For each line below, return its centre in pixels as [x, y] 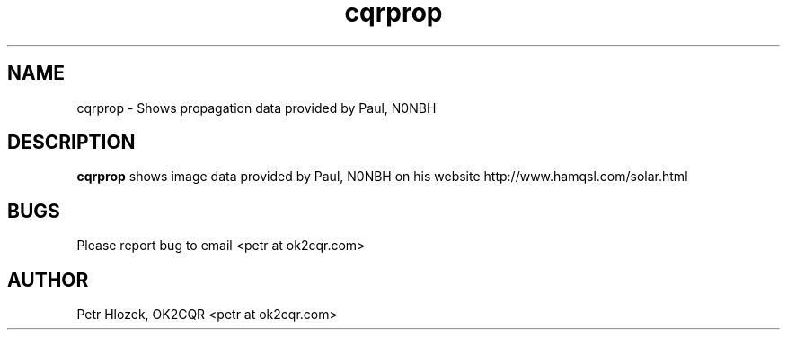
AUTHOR [48, 280]
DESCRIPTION [71, 143]
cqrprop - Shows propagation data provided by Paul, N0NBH [256, 108]
